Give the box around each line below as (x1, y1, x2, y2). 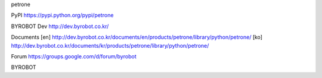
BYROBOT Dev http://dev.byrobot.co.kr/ (11, 23, 109, 30)
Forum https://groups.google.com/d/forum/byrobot (11, 52, 137, 60)
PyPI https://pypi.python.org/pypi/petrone (11, 12, 114, 19)
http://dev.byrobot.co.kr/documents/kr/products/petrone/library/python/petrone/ (11, 42, 209, 49)
